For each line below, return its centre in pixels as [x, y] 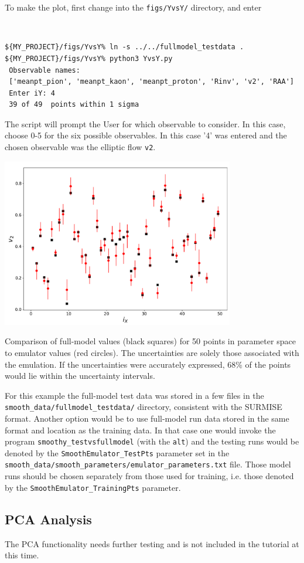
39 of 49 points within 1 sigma [74, 105]
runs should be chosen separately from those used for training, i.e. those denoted [149, 476]
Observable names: [45, 70]
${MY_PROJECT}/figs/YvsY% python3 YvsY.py [89, 58]
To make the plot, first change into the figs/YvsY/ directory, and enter [133, 7]
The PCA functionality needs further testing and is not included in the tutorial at [152, 543]
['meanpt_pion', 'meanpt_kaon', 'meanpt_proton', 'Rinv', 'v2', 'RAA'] [151, 82]
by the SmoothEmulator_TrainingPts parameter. [93, 487]
